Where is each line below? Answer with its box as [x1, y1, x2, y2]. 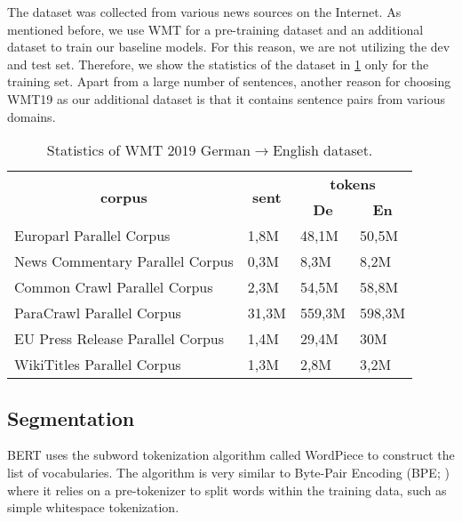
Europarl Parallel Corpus [14, 225, 171, 246]
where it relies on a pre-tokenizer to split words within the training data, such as [7, 480, 447, 499]
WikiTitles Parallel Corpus [14, 354, 181, 375]
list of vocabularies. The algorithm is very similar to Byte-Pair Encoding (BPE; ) [7, 462, 450, 481]
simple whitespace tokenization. [7, 498, 179, 517]
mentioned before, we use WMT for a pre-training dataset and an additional [7, 20, 424, 38]
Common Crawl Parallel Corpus [14, 277, 213, 298]
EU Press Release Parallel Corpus [14, 328, 225, 349]
